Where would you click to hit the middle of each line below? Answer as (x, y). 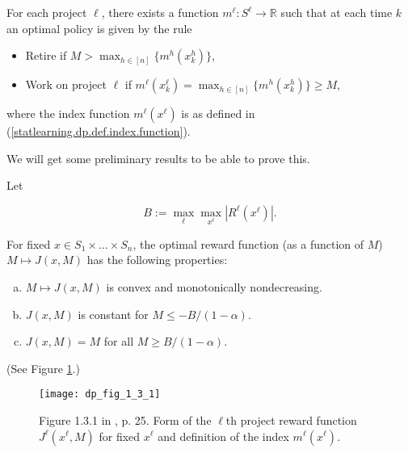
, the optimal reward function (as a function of (248, 243)
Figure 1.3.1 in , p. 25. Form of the (125, 419)
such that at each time (336, 12)
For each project (47, 12)
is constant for (113, 314)
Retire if (46, 55)
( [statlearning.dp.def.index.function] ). (99, 131)
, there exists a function (160, 12)
